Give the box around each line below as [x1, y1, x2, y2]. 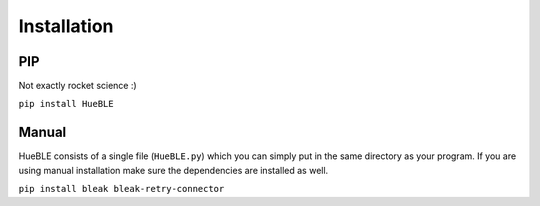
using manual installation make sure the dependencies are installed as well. [18, 164, 329, 176]
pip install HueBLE [18, 98, 114, 110]
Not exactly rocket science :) [18, 80, 137, 92]
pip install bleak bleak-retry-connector [18, 183, 225, 195]
